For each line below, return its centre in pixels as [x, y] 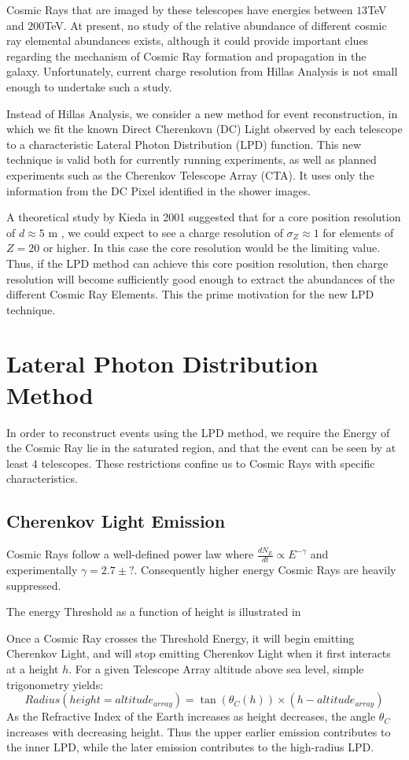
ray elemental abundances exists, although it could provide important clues [188, 41]
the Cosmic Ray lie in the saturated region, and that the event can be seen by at [201, 448]
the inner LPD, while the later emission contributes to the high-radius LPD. [190, 747]
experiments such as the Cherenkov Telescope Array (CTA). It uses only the [190, 174]
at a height [33, 668]
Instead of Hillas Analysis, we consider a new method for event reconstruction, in [202, 113]
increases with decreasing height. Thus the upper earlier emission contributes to [199, 731]
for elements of [358, 232]
